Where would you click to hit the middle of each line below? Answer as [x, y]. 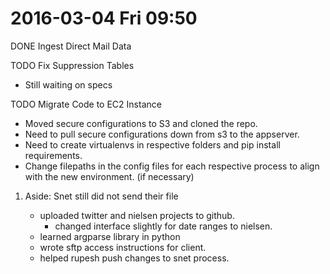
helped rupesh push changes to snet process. [134, 258]
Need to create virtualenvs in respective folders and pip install [152, 144]
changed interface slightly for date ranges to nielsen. [163, 226]
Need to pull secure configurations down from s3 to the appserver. [162, 134]
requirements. [53, 155]
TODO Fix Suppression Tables [72, 65]
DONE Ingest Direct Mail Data [71, 46]
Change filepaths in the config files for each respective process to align [172, 166]
